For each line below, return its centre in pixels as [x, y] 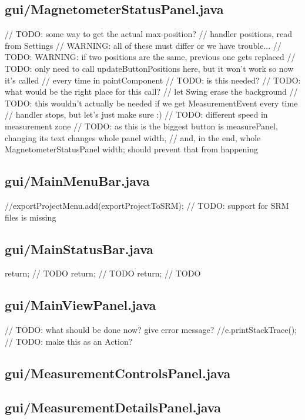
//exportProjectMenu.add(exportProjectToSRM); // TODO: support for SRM [147, 205]
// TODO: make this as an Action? [69, 341]
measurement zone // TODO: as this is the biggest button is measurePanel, [141, 126]
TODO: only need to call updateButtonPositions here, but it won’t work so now [149, 68]
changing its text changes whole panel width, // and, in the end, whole [133, 137]
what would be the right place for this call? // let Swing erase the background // [151, 91]
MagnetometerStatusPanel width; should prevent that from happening [132, 149]
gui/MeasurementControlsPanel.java [118, 373]
